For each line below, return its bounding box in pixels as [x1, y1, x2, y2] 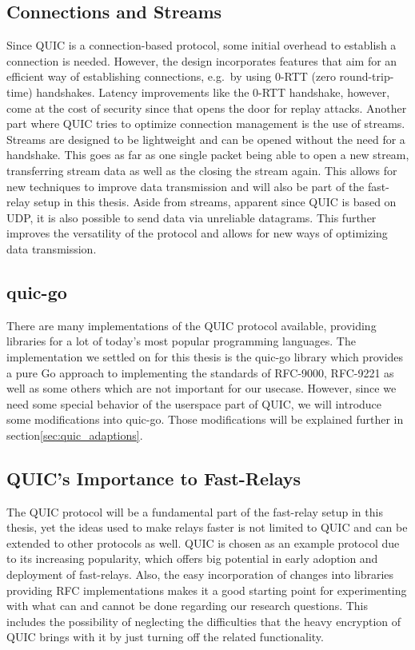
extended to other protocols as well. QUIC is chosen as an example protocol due [6, 534, 400, 551]
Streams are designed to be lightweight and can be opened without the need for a [6, 130, 405, 147]
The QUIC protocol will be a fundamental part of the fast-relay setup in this [6, 503, 383, 520]
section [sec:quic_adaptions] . [6, 426, 143, 443]
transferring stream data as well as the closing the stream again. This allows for [6, 162, 397, 178]
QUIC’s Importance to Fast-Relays [6, 465, 301, 490]
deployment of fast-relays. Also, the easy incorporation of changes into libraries [6, 566, 394, 583]
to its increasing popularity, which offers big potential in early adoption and [6, 550, 378, 567]
